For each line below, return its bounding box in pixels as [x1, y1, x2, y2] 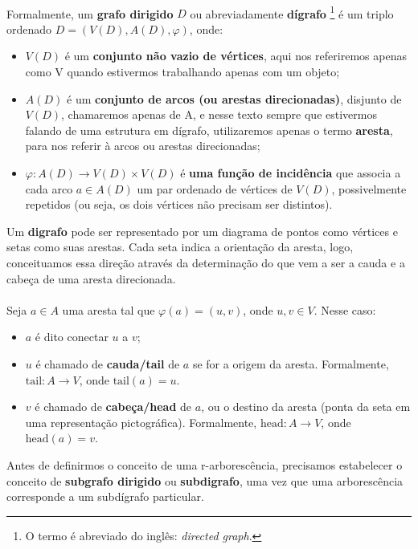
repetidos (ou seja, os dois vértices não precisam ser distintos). [25, 196, 333, 213]
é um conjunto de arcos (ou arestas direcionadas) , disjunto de [67, 90, 402, 107]
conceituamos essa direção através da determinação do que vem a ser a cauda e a [6, 254, 405, 270]
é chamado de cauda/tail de [35, 355, 180, 372]
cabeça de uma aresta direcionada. [6, 270, 176, 287]
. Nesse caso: [313, 301, 376, 318]
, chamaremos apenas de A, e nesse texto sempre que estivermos [61, 106, 377, 123]
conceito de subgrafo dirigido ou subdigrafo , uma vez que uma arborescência [6, 472, 404, 489]
